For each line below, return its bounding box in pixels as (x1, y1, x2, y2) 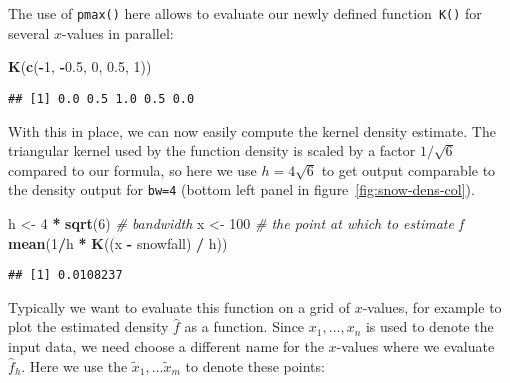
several (8, 22, 50, 43)
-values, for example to (362, 296, 502, 317)
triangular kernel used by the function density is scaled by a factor (8, 140, 416, 161)
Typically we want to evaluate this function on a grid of (8, 296, 350, 317)
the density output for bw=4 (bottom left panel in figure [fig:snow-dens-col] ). (8, 179, 475, 200)
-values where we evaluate (336, 335, 495, 356)
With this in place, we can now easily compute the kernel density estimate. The (8, 120, 496, 141)
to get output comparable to (321, 159, 496, 180)
